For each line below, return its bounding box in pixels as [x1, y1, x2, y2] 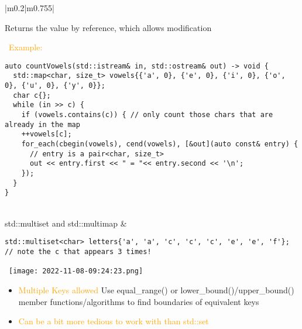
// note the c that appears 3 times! [5, 247, 152, 256]
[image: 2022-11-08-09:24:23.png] [9, 267, 143, 276]
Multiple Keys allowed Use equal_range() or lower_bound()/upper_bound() [18, 284, 294, 296]
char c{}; [13, 91, 51, 100]
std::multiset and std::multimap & [5, 217, 127, 229]
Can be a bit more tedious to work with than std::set [18, 315, 209, 327]
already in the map [5, 120, 80, 129]
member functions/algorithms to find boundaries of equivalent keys [18, 295, 259, 307]
